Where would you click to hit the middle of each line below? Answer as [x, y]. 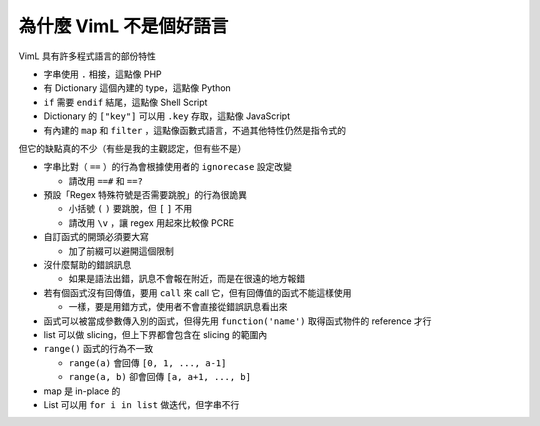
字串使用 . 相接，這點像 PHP [102, 74]
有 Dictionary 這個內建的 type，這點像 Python [137, 88]
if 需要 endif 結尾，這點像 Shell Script [125, 102]
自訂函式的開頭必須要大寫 [96, 237]
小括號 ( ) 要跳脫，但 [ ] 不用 [130, 209]
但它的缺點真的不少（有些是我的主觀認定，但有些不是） [132, 148]
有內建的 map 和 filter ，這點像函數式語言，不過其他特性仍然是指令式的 [195, 130]
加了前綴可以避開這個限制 [121, 251]
